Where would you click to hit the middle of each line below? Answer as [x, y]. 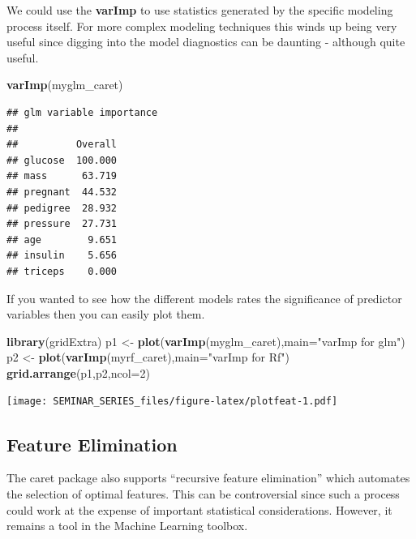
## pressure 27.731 [62, 224]
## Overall [62, 145]
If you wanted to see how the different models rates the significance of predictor [204, 298]
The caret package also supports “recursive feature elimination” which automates [208, 478]
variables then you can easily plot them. [106, 314]
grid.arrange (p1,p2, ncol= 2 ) [78, 372]
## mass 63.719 [62, 176]
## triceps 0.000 [62, 271]
